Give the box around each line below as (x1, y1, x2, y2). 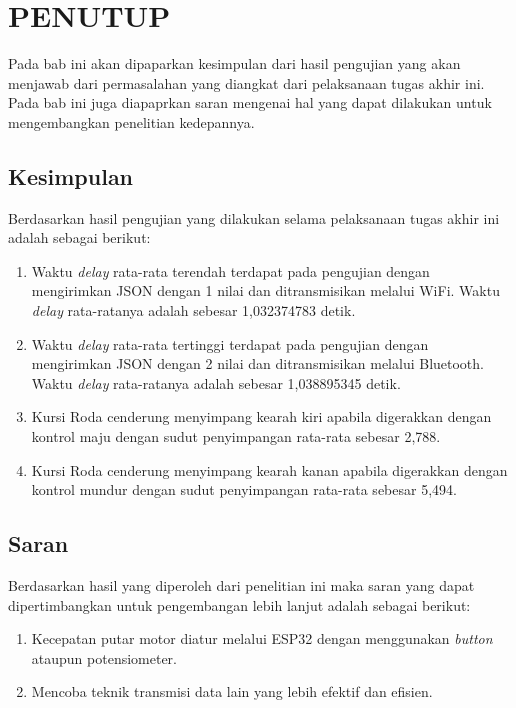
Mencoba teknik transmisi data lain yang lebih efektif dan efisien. (31, 681, 433, 702)
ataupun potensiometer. (31, 647, 177, 668)
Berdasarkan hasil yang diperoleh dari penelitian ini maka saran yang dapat (8, 575, 475, 596)
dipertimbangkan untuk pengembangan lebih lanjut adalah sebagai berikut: (8, 594, 471, 615)
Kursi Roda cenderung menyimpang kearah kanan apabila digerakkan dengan (31, 459, 508, 480)
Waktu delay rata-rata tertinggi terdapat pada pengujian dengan (31, 333, 429, 354)
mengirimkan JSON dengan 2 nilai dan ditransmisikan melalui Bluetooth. (31, 353, 484, 374)
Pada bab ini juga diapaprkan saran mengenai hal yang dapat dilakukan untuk (8, 92, 492, 113)
